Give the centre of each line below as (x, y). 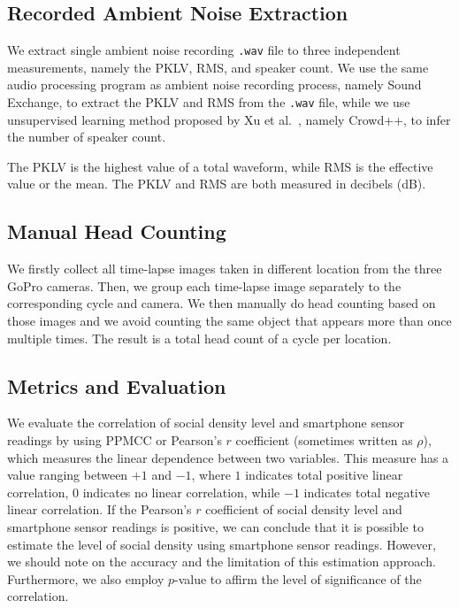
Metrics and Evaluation (117, 385)
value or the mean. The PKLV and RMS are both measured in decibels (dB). (217, 184)
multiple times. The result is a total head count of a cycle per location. (199, 338)
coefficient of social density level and (304, 509)
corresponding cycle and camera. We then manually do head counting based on (222, 303)
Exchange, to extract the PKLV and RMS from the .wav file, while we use (209, 102)
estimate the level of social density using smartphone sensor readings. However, (222, 544)
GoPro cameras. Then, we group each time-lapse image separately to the (204, 285)
